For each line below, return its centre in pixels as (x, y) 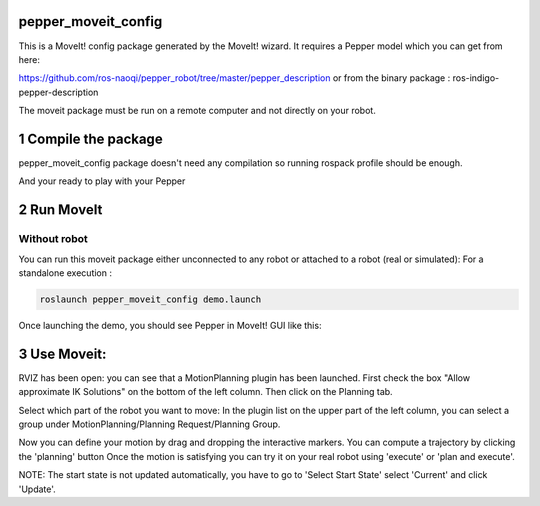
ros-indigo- (476, 78)
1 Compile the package (91, 138)
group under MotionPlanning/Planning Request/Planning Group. (149, 424)
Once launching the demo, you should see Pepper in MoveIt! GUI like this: (170, 325)
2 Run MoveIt (60, 210)
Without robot (53, 239)
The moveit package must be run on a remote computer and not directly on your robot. (197, 111)
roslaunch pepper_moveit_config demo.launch (150, 299)
